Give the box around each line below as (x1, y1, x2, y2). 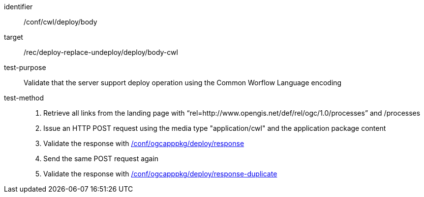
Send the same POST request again (43, 154, 159, 163)
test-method (4, 94, 44, 102)
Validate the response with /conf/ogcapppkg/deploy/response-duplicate (43, 170, 277, 178)
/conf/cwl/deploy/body (24, 18, 97, 26)
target (4, 33, 23, 41)
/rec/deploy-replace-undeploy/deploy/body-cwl (24, 48, 178, 56)
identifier (4, 2, 33, 11)
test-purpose (4, 63, 46, 72)
